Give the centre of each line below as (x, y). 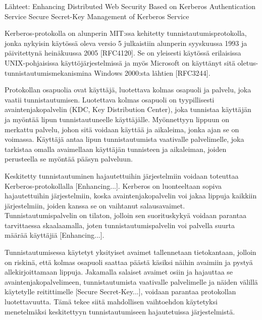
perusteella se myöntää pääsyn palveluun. (69, 159)
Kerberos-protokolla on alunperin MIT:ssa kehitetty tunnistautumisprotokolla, (126, 33)
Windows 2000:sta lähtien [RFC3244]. (152, 72)
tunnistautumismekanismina (48, 72)
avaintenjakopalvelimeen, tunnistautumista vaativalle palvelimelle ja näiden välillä (131, 281)
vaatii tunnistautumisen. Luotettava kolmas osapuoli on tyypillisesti (110, 99)
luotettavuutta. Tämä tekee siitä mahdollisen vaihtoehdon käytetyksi (111, 302)
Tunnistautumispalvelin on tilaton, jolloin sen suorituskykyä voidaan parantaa (125, 215)
